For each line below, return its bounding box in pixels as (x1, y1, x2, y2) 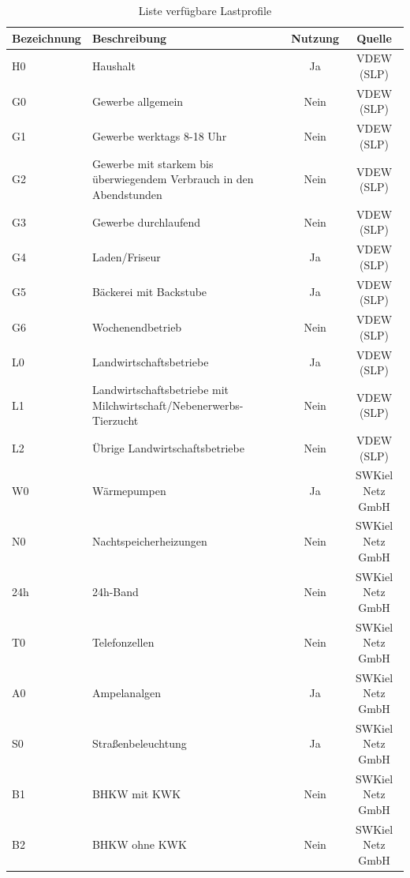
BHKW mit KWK (91, 786, 181, 802)
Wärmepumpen (91, 482, 166, 499)
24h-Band (91, 583, 139, 600)
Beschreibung (91, 29, 167, 46)
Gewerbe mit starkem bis (91, 155, 214, 171)
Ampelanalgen (91, 685, 162, 701)
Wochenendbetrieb (91, 318, 182, 335)
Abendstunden (91, 186, 162, 202)
